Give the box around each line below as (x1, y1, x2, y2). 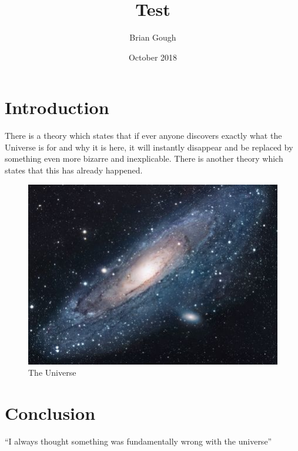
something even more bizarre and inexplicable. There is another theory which (5, 152, 283, 165)
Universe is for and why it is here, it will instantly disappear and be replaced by (5, 141, 293, 153)
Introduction (5, 95, 109, 119)
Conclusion (5, 401, 96, 425)
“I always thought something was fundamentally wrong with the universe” (5, 435, 272, 447)
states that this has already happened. (5, 164, 143, 176)
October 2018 (128, 51, 178, 63)
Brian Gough (129, 31, 176, 44)
